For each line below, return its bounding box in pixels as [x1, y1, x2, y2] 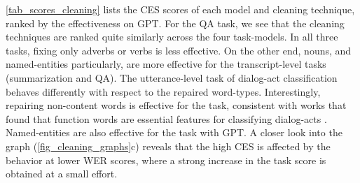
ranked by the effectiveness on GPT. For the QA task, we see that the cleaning [6, 15, 345, 30]
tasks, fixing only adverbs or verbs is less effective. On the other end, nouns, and [6, 43, 352, 57]
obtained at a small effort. [6, 166, 118, 181]
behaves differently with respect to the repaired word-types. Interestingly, [6, 84, 321, 98]
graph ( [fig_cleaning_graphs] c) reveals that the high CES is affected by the [6, 138, 331, 153]
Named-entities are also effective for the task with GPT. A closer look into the [6, 125, 342, 140]
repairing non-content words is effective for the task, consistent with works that [6, 98, 347, 112]
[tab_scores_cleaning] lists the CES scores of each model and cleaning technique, [6, 2, 355, 16]
